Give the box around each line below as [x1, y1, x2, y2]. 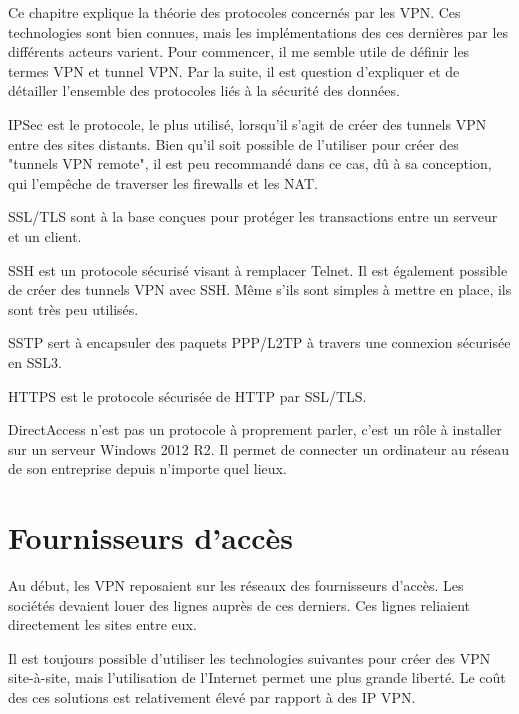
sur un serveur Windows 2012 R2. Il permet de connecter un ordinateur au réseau [8, 438, 509, 459]
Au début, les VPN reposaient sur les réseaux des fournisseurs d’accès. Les [8, 575, 464, 595]
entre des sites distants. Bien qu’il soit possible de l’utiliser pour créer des [8, 133, 459, 154]
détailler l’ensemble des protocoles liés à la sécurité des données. [8, 80, 400, 101]
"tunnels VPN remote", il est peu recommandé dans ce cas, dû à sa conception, [8, 153, 492, 174]
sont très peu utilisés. [8, 298, 139, 319]
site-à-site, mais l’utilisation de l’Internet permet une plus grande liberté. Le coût [8, 667, 506, 688]
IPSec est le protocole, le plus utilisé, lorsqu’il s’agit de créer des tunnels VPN [8, 113, 487, 134]
